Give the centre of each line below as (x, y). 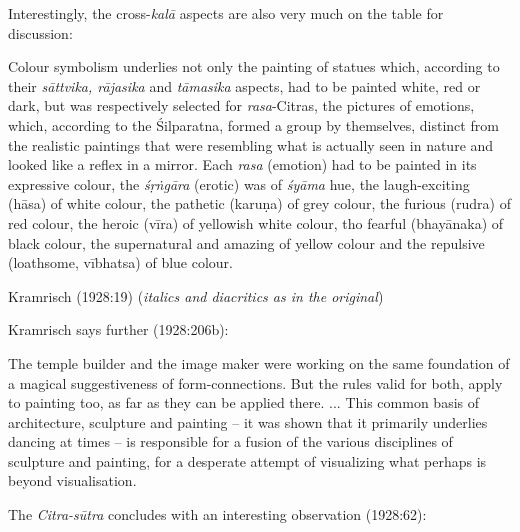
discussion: (40, 32)
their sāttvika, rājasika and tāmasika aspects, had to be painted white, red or (244, 85)
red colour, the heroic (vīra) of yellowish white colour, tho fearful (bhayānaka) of (256, 222)
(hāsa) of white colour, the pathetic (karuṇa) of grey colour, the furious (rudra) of (259, 203)
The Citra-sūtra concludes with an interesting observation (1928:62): (217, 514)
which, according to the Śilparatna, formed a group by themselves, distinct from (253, 124)
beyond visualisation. (72, 480)
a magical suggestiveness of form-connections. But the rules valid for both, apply (255, 382)
